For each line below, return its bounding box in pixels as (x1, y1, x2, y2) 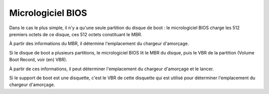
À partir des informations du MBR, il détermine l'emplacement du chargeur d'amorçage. (9, 41, 189, 47)
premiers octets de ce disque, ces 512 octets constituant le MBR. (9, 31, 142, 37)
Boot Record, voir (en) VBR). (9, 57, 67, 63)
